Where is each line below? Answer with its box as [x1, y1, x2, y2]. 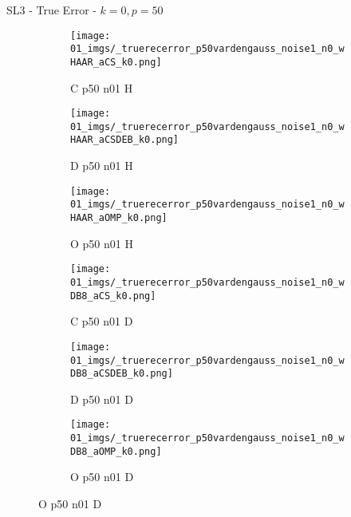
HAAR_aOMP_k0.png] [70, 212, 168, 224]
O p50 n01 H [70, 235, 133, 251]
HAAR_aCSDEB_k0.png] [70, 134, 179, 146]
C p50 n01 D [70, 313, 133, 330]
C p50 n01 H [70, 79, 133, 96]
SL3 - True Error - [6, 2, 97, 18]
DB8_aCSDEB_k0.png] [70, 368, 173, 380]
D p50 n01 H [70, 157, 133, 174]
